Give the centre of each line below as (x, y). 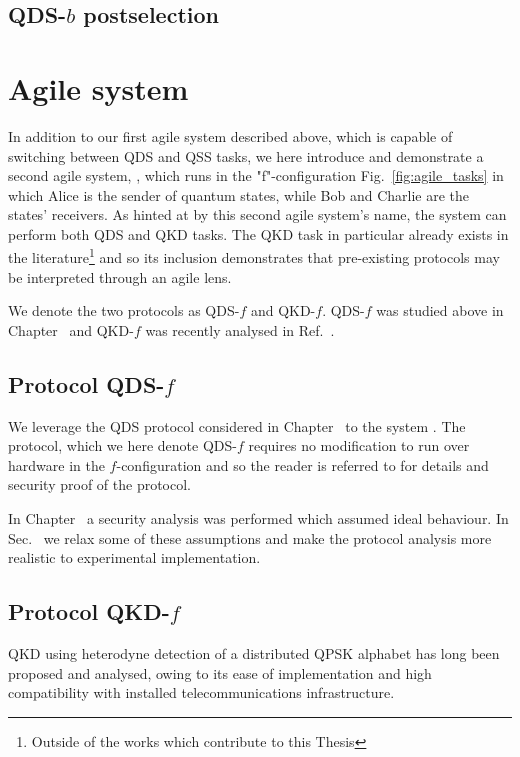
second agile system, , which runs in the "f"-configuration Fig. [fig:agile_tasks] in (256, 175)
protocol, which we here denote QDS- (122, 445)
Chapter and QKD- (71, 329)
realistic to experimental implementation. (134, 557)
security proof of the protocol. (99, 484)
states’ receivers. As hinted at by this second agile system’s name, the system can (257, 214)
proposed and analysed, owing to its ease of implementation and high (220, 672)
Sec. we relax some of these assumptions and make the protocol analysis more (250, 537)
